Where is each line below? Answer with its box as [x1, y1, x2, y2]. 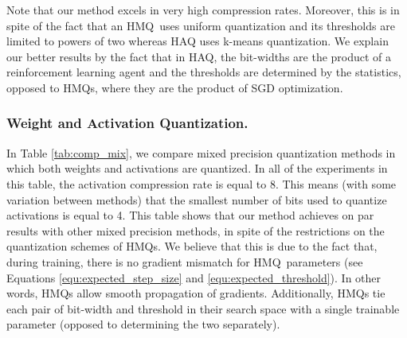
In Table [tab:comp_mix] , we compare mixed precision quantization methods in [6, 144, 396, 161]
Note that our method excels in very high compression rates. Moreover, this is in [6, 2, 400, 17]
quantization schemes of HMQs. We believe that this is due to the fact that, [6, 238, 378, 254]
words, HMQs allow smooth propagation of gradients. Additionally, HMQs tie [6, 285, 385, 301]
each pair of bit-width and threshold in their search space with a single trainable [6, 300, 400, 317]
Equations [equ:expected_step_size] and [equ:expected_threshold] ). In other [6, 269, 382, 286]
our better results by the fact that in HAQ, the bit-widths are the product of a [6, 48, 392, 64]
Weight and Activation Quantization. [6, 113, 249, 133]
